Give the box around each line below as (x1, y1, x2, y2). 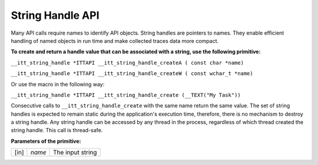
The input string (53, 149, 97, 157)
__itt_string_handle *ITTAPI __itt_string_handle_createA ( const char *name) (11, 59, 244, 66)
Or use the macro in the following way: (11, 80, 105, 87)
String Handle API (11, 9, 100, 22)
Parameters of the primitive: (11, 137, 81, 144)
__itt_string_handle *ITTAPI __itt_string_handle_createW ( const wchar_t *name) (11, 70, 253, 77)
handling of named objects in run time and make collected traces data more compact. (11, 37, 219, 44)
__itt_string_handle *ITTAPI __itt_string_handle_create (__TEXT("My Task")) (11, 92, 241, 98)
